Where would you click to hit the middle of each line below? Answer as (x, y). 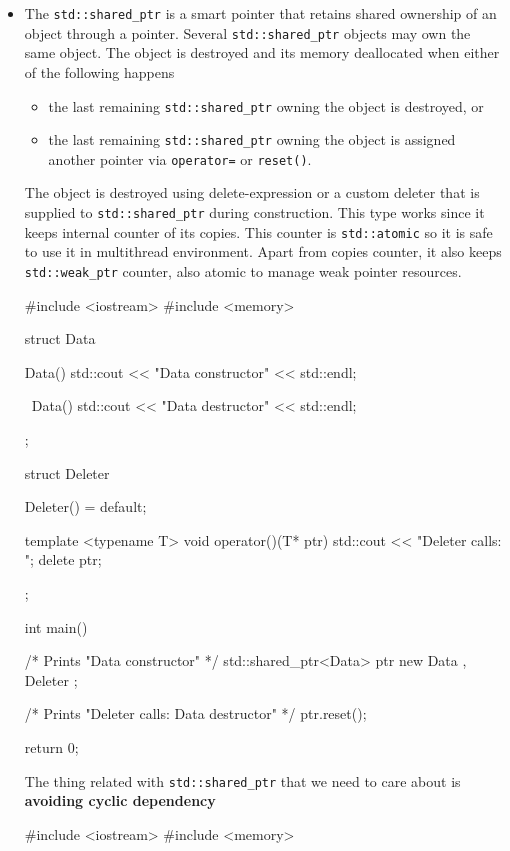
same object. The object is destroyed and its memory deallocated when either (262, 52)
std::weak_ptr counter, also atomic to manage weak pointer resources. (243, 270)
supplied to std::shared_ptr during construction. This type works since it (254, 212)
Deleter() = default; (85, 506)
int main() (56, 626)
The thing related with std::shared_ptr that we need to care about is (242, 780)
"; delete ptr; (63, 559)
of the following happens (99, 71)
